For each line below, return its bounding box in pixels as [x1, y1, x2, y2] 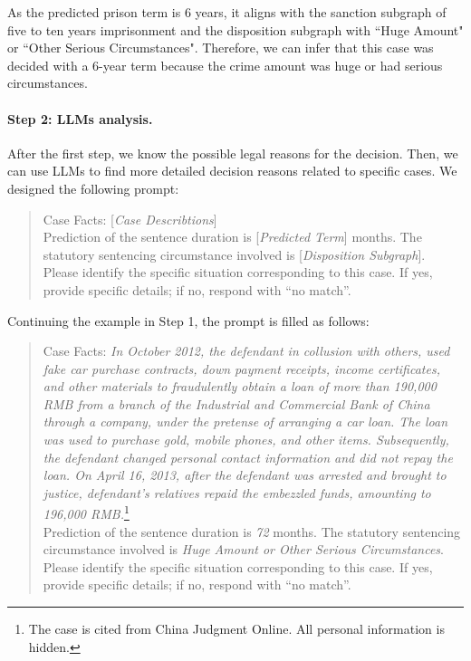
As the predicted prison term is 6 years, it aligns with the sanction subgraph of [7, 3, 447, 21]
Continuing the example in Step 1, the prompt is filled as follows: [7, 311, 370, 330]
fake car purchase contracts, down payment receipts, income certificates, [43, 359, 440, 378]
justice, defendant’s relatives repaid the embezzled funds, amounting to [43, 483, 431, 502]
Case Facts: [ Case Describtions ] [43, 209, 217, 228]
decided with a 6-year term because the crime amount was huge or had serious [7, 55, 443, 74]
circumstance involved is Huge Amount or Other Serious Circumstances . [43, 540, 444, 559]
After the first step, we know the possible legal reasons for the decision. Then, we [7, 143, 458, 162]
